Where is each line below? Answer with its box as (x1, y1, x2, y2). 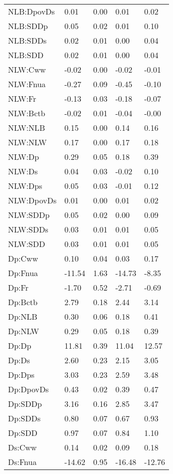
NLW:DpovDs (8, 194, 57, 206)
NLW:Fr (8, 93, 36, 104)
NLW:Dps (8, 180, 42, 191)
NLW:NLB (8, 122, 45, 133)
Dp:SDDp (8, 398, 42, 409)
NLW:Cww (8, 64, 46, 75)
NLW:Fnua (8, 78, 46, 90)
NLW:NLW (8, 136, 47, 148)
